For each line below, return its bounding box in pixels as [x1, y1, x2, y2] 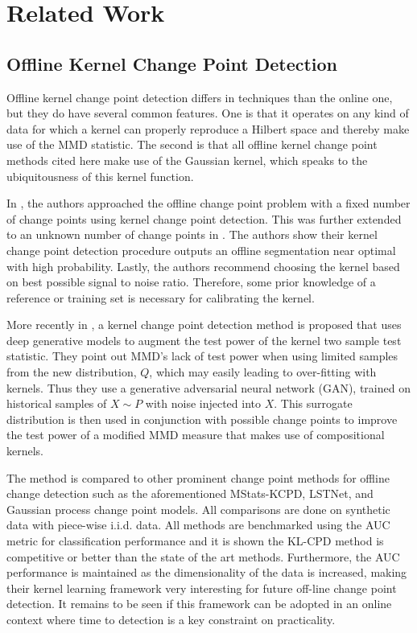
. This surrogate [274, 395, 353, 412]
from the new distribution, [6, 364, 137, 380]
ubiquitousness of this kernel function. [6, 167, 194, 184]
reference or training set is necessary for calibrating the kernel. [6, 289, 315, 306]
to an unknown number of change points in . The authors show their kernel [6, 226, 378, 243]
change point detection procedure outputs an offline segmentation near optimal [6, 241, 396, 258]
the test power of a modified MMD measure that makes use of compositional [6, 426, 385, 443]
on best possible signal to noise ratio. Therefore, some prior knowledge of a [6, 273, 376, 290]
